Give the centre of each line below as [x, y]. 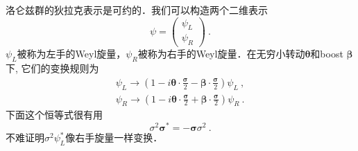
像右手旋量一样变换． [114, 137]
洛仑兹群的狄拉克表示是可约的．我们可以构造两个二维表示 [137, 10]
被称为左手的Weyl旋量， [71, 54]
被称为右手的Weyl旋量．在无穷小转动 [221, 54]
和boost [327, 54]
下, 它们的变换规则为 [52, 68]
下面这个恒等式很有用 [54, 115]
